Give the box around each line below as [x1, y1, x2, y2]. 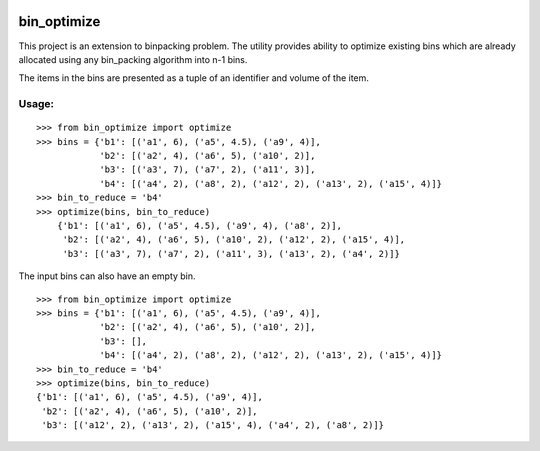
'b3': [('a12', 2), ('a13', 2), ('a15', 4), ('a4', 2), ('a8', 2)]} [41, 420, 385, 431]
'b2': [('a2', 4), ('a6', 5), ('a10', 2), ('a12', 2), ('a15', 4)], [62, 234, 406, 245]
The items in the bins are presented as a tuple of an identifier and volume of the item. [18, 72, 370, 84]
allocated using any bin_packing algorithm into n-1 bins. [18, 53, 248, 65]
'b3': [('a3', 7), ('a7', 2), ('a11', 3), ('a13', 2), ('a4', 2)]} [62, 248, 400, 259]
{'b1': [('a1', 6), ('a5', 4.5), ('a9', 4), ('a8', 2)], [56, 220, 342, 231]
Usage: [18, 97, 55, 111]
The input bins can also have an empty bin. [18, 270, 196, 282]
